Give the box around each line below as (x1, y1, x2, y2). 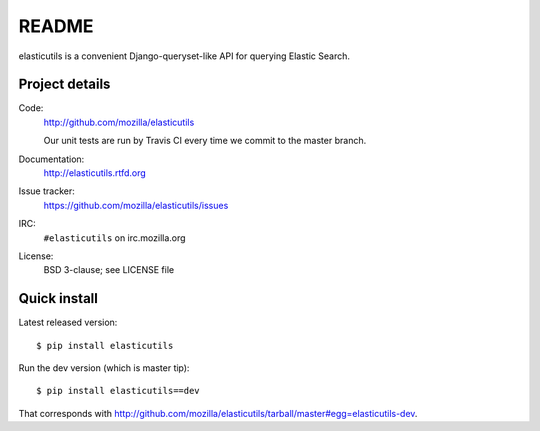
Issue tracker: (18, 185, 75, 197)
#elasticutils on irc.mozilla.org (43, 231, 186, 244)
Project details (18, 76, 111, 93)
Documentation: (18, 153, 85, 165)
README (18, 15, 94, 37)
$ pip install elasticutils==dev (36, 385, 200, 397)
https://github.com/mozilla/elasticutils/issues (43, 199, 229, 211)
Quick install (18, 290, 99, 307)
